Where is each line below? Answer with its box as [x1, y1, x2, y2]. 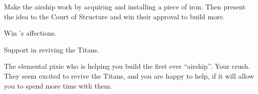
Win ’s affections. [4, 28, 57, 38]
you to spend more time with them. [4, 80, 112, 91]
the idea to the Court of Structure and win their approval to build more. [4, 11, 225, 21]
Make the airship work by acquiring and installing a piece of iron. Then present [4, 1, 246, 11]
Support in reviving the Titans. [4, 44, 99, 54]
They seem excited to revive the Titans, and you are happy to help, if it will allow [4, 70, 254, 81]
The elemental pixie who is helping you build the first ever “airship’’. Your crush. [4, 61, 250, 71]
